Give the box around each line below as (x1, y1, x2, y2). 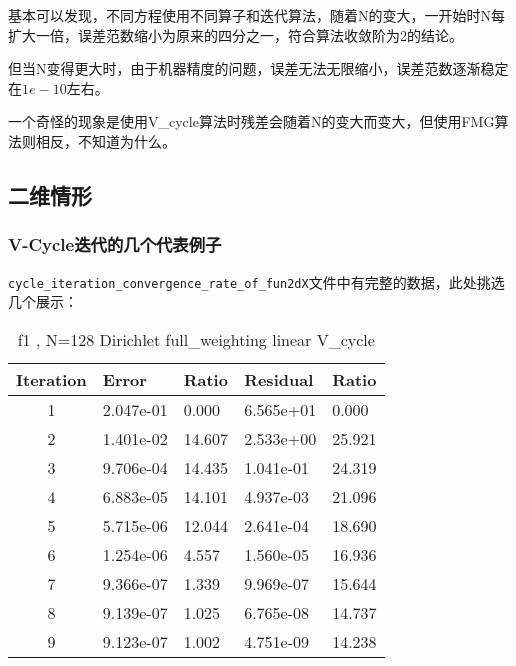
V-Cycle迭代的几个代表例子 (8, 232, 222, 257)
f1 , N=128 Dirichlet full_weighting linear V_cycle (17, 327, 375, 351)
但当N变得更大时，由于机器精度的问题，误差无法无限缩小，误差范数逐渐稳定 (8, 58, 509, 79)
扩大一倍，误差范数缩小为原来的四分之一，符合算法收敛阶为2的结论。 (8, 24, 463, 45)
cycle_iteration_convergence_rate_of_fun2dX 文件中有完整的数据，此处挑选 (8, 271, 505, 292)
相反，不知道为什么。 (35, 130, 176, 151)
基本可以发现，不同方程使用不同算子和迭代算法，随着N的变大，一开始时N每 (8, 5, 505, 25)
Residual (244, 367, 314, 391)
